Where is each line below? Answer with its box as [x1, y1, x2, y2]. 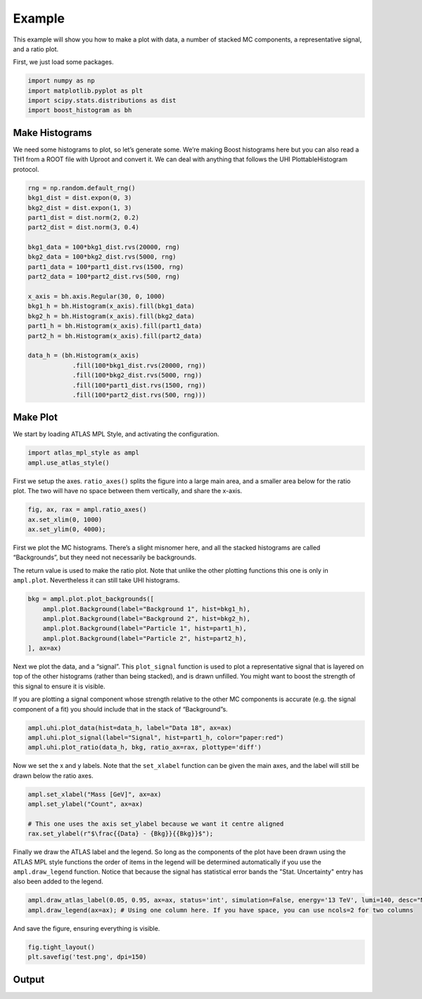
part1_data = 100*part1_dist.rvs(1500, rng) [27, 263, 184, 271]
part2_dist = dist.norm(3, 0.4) [27, 223, 140, 232]
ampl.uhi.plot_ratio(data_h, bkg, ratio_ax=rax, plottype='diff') [27, 743, 262, 752]
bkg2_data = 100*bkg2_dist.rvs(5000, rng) [27, 253, 177, 261]
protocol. [13, 165, 39, 173]
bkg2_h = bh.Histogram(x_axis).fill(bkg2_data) [27, 312, 195, 320]
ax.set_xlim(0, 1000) [27, 515, 103, 523]
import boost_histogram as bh [27, 106, 132, 114]
